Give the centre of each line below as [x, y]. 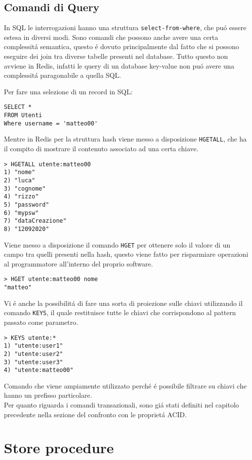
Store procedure [59, 448]
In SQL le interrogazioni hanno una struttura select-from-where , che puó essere [125, 27]
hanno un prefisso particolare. [48, 395]
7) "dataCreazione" [35, 221]
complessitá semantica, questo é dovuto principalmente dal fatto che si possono [122, 46]
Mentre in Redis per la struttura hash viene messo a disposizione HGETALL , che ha [125, 139]
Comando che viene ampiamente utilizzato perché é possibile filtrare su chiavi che [125, 385]
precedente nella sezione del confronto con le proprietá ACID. [95, 414]
